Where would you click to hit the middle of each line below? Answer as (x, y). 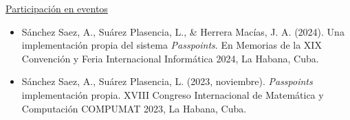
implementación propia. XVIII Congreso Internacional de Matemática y (173, 94)
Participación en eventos (57, 8)
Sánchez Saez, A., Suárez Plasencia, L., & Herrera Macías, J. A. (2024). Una (183, 31)
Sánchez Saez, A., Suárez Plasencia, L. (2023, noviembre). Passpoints (167, 81)
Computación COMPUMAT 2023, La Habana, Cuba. (134, 108)
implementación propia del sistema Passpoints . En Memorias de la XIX (172, 45)
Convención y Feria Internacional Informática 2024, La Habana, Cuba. (170, 58)
